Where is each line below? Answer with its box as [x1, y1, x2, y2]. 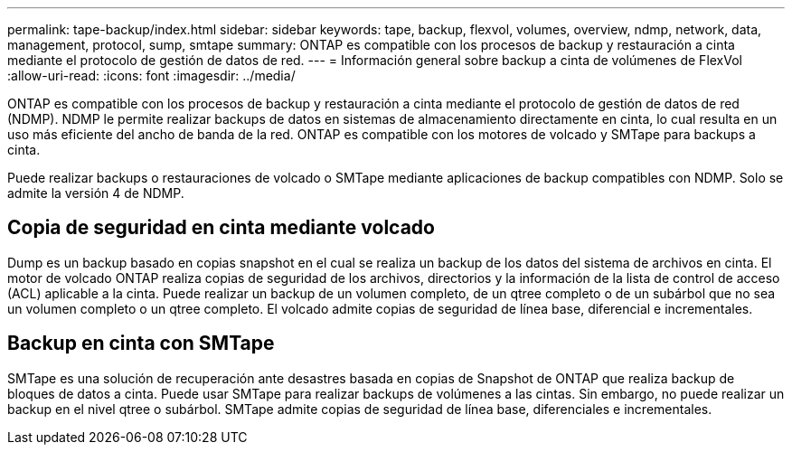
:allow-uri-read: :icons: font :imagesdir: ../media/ [7, 68, 296, 83]
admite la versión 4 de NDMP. [7, 185, 184, 201]
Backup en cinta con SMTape [7, 332, 275, 355]
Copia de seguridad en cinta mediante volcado [7, 216, 435, 240]
